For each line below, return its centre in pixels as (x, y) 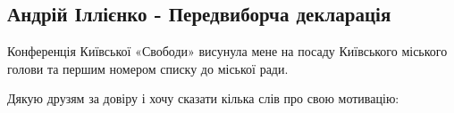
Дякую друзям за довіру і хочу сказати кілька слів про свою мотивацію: (203, 98)
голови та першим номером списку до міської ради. (148, 68)
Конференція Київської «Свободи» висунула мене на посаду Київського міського (227, 51)
